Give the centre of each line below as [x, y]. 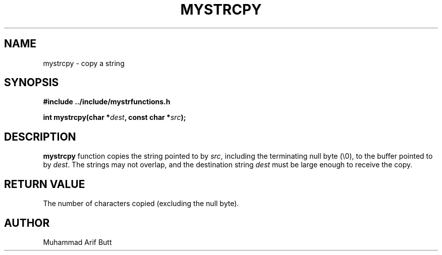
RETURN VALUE [45, 184]
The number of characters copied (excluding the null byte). [141, 204]
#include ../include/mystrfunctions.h [107, 102]
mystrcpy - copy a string [84, 63]
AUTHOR [27, 223]
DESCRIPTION [40, 137]
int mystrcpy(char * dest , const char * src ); [115, 117]
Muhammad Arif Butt [77, 242]
